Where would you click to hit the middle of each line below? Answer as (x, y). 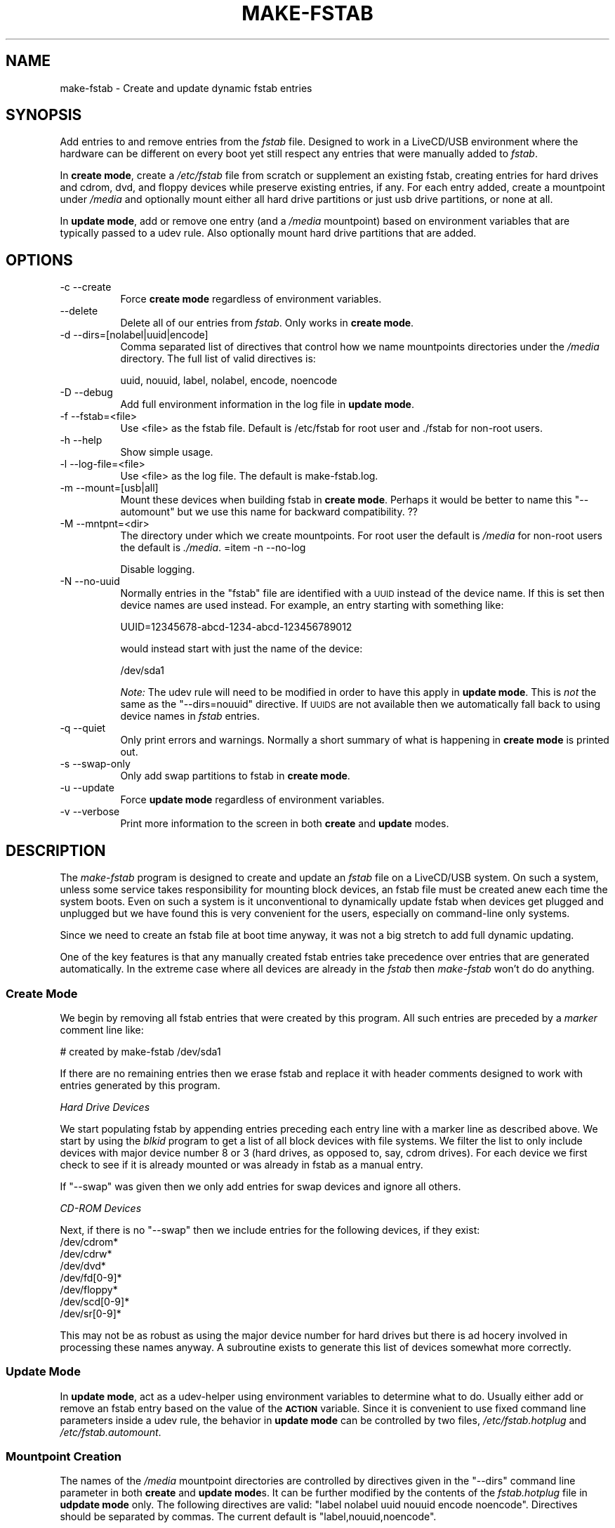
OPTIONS (39, 260)
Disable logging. (158, 569)
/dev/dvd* (83, 1265)
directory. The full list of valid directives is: (218, 359)
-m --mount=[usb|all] (109, 488)
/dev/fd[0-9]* (91, 1277)
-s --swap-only (95, 764)
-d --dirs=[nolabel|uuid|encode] (134, 335)
